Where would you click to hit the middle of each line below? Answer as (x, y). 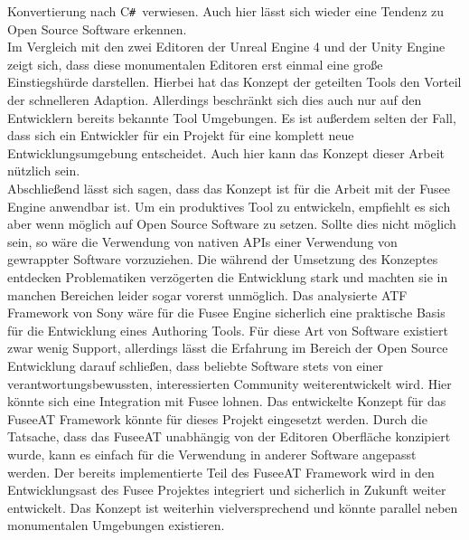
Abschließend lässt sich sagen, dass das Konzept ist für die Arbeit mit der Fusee (229, 188)
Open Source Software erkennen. (97, 28)
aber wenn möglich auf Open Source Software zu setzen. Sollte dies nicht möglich (232, 224)
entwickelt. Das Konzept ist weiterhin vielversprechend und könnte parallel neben (233, 507)
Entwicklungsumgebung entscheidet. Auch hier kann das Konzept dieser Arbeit (226, 152)
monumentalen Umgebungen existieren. (116, 525)
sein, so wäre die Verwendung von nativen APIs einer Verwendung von (202, 241)
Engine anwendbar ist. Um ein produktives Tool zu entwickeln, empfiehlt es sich (229, 206)
